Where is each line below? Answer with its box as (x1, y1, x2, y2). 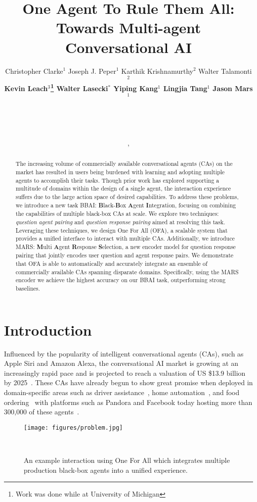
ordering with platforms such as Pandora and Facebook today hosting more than (4, 397, 253, 407)
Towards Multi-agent (56, 17, 201, 38)
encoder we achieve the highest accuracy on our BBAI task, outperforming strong (15, 276, 226, 284)
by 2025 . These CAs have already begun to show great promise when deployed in (4, 377, 253, 388)
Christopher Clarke (5, 65, 63, 76)
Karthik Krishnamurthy (121, 65, 193, 76)
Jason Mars (213, 83, 253, 93)
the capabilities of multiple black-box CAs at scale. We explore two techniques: (15, 209, 219, 218)
